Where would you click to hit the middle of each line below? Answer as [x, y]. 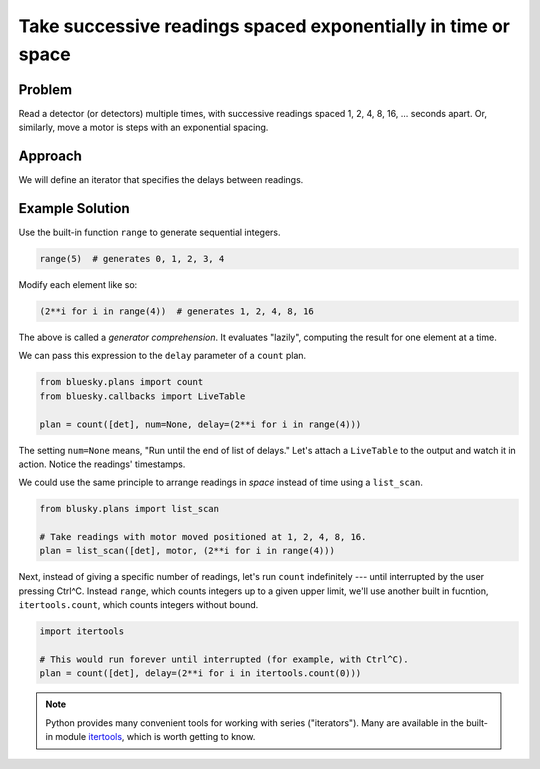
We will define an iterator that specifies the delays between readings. [161, 180]
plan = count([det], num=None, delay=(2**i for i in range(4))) [200, 424]
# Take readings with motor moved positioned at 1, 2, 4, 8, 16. [203, 537]
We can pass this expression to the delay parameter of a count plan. [162, 356]
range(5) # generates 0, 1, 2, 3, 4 [132, 259]
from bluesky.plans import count [121, 382]
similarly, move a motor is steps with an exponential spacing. [143, 127]
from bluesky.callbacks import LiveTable [142, 396]
